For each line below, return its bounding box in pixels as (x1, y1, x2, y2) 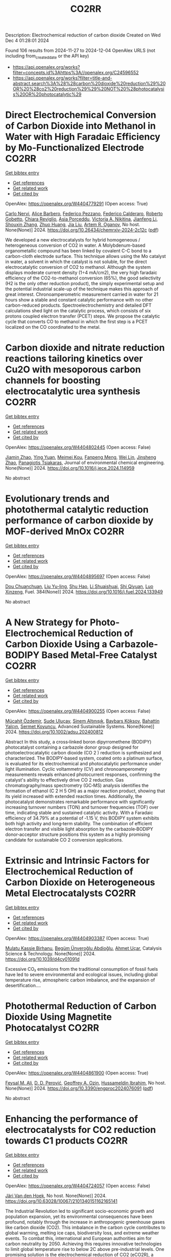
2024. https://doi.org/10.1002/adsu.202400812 (5, 729, 104, 735)
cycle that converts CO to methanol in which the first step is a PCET (5, 318, 148, 325)
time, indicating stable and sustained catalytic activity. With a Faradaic (5, 809, 153, 815)
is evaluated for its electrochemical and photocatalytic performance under (5, 760, 162, 767)
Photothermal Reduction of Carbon (5, 1000, 157, 1012)
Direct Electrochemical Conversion (5, 109, 157, 121)
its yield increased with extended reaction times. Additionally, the (5, 793, 142, 799)
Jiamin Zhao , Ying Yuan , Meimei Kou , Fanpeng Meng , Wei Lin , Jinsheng (5, 454, 157, 460)
